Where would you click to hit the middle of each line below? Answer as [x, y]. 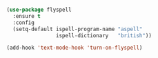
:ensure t [27, 16]
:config [24, 22]
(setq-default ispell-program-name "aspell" [78, 29]
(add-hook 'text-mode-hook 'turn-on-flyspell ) [75, 48]
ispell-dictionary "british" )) [104, 35]
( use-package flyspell [39, 10]
